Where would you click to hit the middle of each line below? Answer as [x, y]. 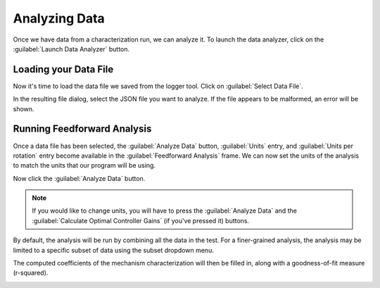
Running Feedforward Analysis [82, 129]
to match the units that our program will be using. [84, 165]
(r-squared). [31, 273]
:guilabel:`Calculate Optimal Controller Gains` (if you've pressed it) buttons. [141, 220]
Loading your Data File [63, 69]
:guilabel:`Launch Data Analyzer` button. [71, 49]
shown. [24, 108]
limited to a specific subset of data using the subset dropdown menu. [113, 250]
